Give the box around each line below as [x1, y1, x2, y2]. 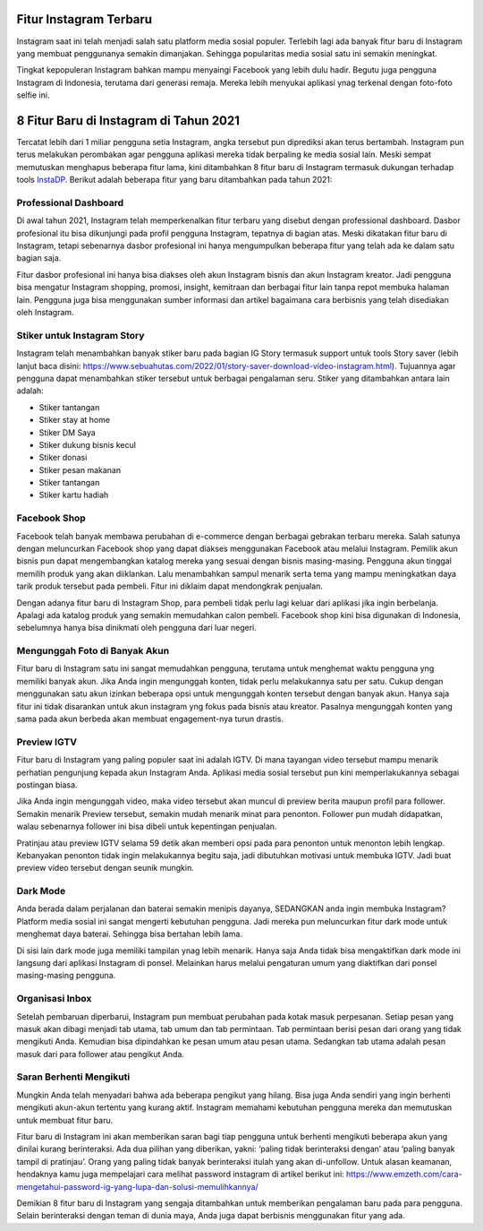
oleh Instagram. [16, 307, 75, 318]
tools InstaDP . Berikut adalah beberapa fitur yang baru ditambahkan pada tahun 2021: [16, 175, 333, 185]
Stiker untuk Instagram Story [16, 329, 145, 341]
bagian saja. [16, 253, 62, 263]
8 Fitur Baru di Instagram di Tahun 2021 [16, 113, 241, 128]
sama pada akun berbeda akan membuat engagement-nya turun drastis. [16, 713, 284, 725]
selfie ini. [16, 90, 50, 100]
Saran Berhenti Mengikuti [16, 1071, 131, 1083]
